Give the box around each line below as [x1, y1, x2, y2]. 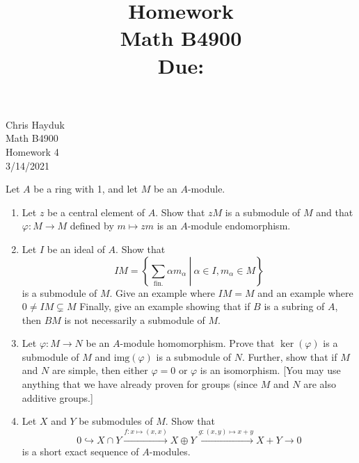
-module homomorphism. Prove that [120, 336, 275, 350]
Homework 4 [6, 144, 59, 159]
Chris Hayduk [6, 117, 65, 131]
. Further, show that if [242, 349, 337, 364]
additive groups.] [22, 390, 93, 405]
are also [303, 377, 336, 391]
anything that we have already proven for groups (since [22, 377, 258, 391]
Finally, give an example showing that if [79, 299, 250, 314]
